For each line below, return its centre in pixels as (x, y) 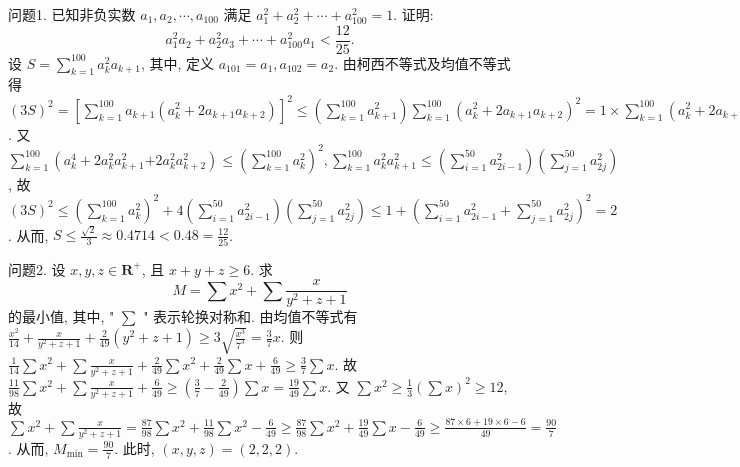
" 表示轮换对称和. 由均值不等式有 (250, 316)
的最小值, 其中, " (61, 316)
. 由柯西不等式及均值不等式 (422, 62)
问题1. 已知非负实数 (72, 14)
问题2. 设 (37, 268)
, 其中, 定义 (177, 62)
